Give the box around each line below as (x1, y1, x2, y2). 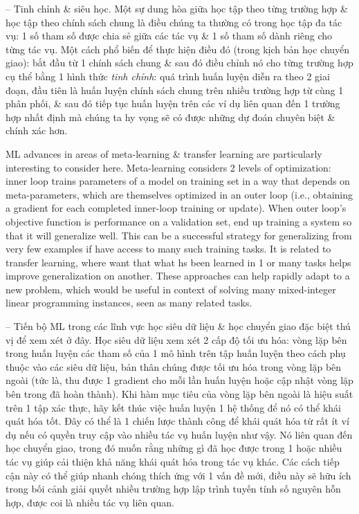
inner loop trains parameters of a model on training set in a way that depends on (6, 174, 350, 188)
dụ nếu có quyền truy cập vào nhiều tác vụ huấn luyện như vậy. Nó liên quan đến (6, 427, 353, 441)
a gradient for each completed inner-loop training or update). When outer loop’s (6, 201, 347, 215)
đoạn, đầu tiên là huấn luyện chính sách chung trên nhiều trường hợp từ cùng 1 (6, 82, 344, 97)
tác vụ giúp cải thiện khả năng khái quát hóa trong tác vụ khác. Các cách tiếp (6, 455, 340, 468)
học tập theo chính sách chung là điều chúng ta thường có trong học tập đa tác (6, 15, 342, 29)
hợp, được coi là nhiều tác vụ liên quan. (6, 495, 174, 509)
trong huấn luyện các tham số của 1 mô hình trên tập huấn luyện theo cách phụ (6, 346, 346, 360)
